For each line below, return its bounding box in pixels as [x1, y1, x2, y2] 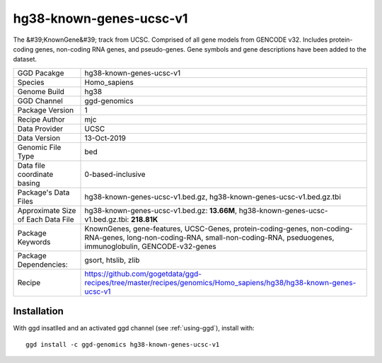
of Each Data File [17, 214, 74, 224]
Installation [13, 305, 64, 318]
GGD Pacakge [17, 68, 64, 78]
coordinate [17, 169, 54, 179]
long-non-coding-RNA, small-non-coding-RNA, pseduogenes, [126, 232, 335, 242]
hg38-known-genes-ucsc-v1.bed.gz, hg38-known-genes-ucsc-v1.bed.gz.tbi [84, 192, 341, 202]
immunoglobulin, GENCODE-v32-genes [84, 241, 216, 251]
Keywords [17, 237, 51, 247]
